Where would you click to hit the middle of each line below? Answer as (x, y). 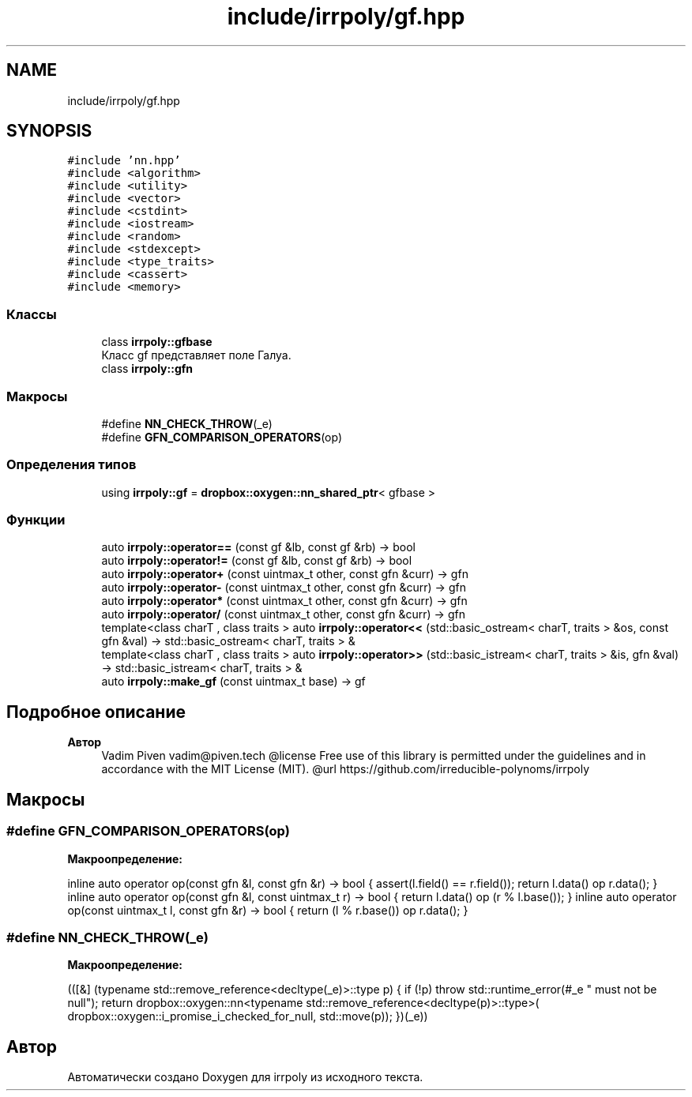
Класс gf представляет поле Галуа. (196, 355)
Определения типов (71, 465)
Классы (32, 314)
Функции (36, 520)
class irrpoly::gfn (147, 369)
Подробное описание (96, 712)
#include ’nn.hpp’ (124, 161)
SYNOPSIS (49, 131)
